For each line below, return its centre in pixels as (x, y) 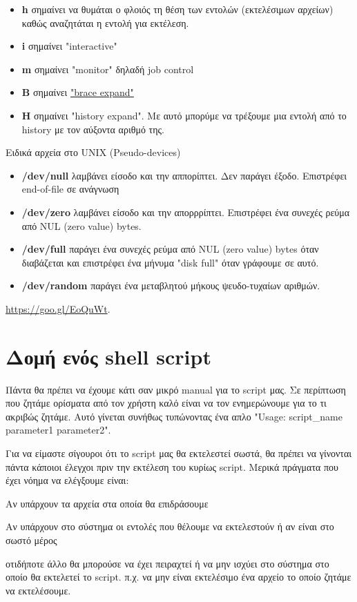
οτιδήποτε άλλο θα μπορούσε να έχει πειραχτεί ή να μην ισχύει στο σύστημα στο (167, 563)
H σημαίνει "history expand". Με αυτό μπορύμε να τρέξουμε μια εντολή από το (184, 115)
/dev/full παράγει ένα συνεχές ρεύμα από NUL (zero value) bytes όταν (170, 249)
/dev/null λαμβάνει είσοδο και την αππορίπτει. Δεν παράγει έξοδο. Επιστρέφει (184, 175)
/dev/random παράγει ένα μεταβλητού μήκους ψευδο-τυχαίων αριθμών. (171, 285)
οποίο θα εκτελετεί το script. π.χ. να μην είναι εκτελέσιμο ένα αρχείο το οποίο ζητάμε (178, 577)
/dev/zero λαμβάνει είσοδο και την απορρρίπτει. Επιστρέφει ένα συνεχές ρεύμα (186, 212)
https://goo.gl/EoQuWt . (58, 308)
